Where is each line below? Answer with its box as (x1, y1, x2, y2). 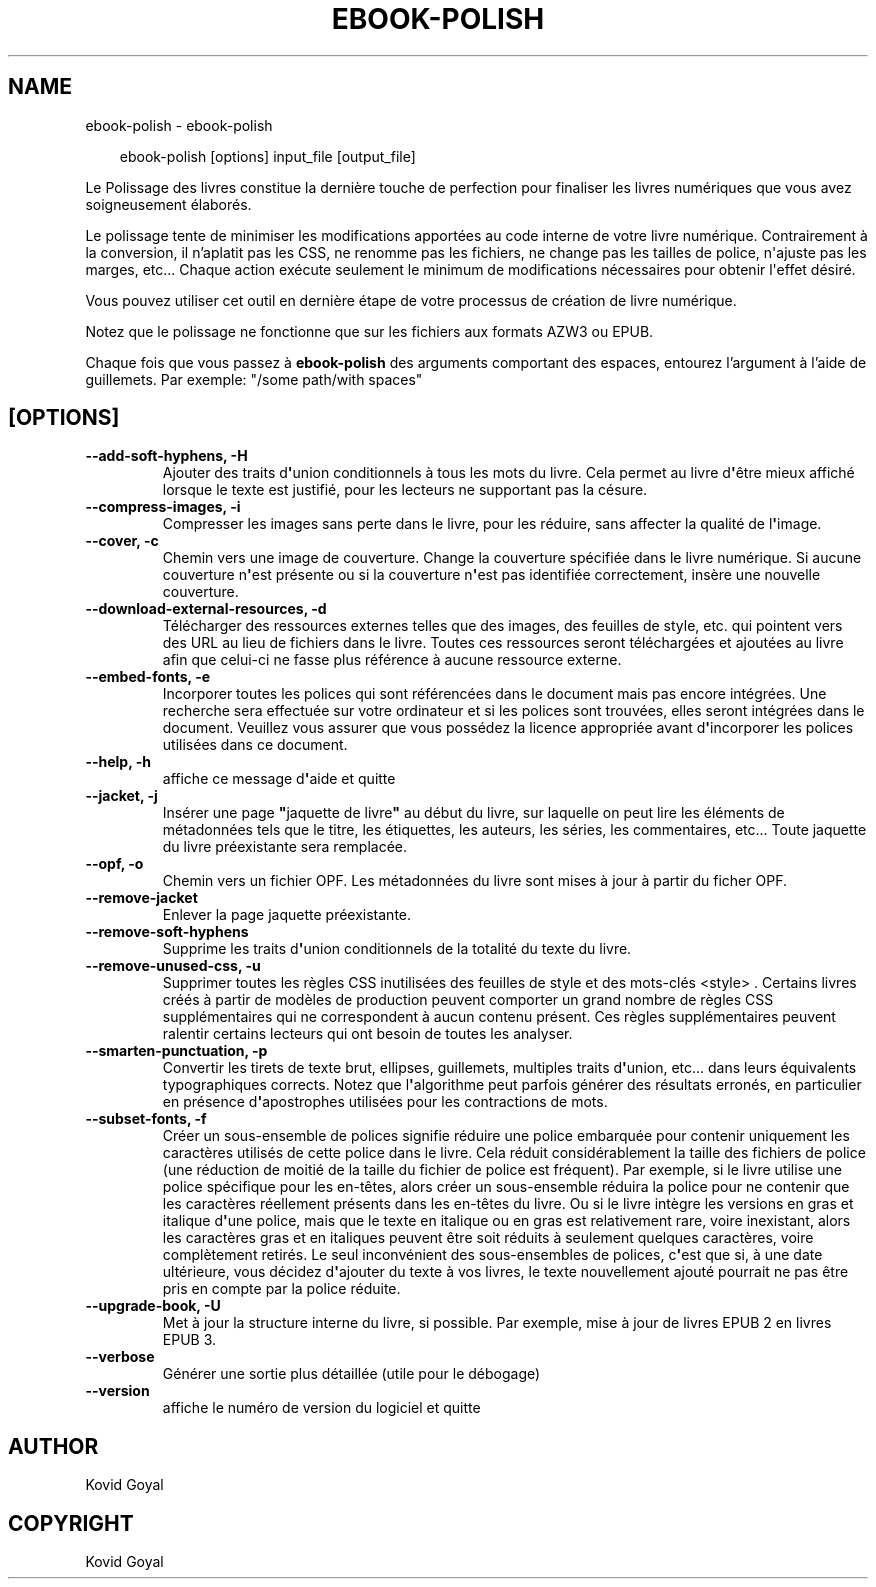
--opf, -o (85, 855, 144, 873)
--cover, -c (85, 532, 159, 550)
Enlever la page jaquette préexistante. (162, 906, 412, 924)
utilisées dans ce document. (162, 736, 348, 754)
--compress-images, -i (85, 498, 241, 516)
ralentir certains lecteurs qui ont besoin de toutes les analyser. (162, 1025, 573, 1043)
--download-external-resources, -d (85, 600, 327, 618)
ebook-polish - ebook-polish (85, 116, 273, 134)
